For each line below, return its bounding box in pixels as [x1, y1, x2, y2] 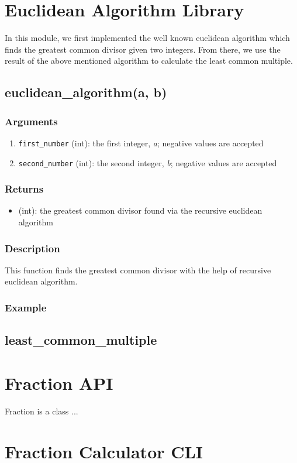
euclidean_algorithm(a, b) [5, 83, 167, 101]
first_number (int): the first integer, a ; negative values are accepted [18, 136, 264, 149]
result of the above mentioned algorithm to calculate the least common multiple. [5, 54, 293, 67]
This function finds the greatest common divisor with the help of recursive [5, 263, 271, 276]
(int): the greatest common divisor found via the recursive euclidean [18, 204, 263, 217]
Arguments [5, 114, 58, 128]
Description [5, 241, 60, 255]
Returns [5, 181, 44, 196]
